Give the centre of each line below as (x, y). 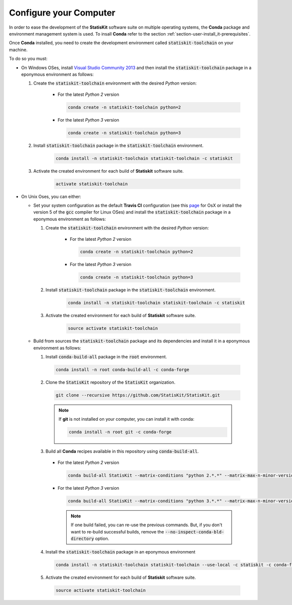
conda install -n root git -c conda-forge (120, 432)
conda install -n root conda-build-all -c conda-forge (122, 370)
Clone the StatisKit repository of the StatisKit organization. (110, 382)
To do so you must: (28, 59)
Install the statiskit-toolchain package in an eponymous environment (120, 552)
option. (102, 538)
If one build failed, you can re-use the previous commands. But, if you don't (146, 525)
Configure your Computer (62, 13)
